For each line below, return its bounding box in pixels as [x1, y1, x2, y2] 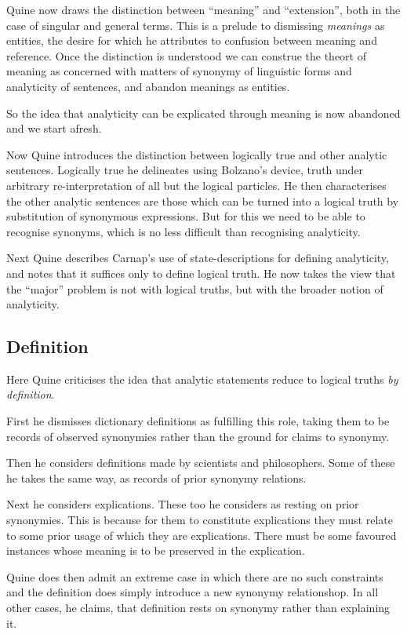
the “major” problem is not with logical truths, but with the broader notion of [6, 280, 383, 297]
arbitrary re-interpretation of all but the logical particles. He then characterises [6, 177, 387, 193]
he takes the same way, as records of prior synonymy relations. [6, 469, 307, 486]
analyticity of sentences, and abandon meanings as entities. [6, 78, 290, 94]
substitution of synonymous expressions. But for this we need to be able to [6, 208, 365, 224]
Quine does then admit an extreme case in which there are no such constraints [6, 568, 383, 585]
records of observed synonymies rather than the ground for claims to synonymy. [6, 428, 390, 444]
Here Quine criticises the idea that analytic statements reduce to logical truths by [6, 370, 398, 387]
